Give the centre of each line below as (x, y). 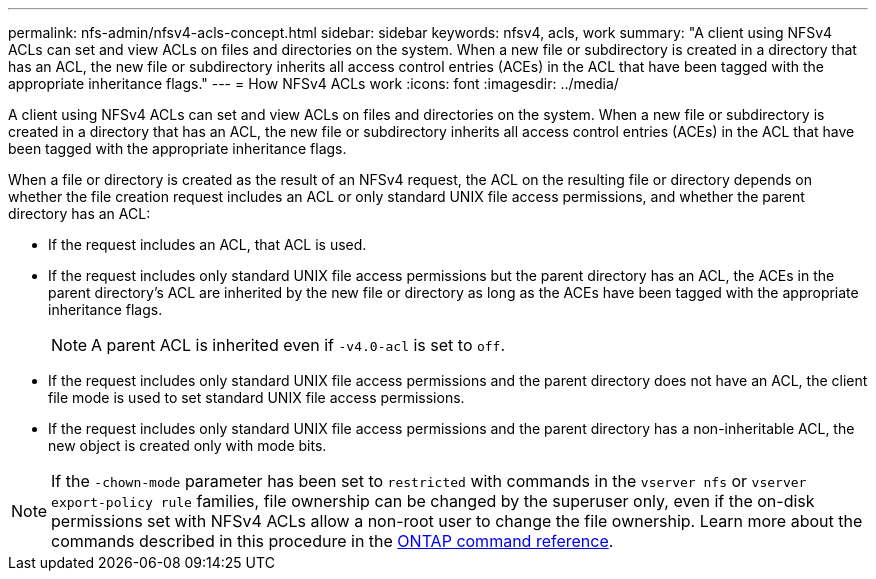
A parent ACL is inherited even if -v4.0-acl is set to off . (298, 345)
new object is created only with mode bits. (187, 445)
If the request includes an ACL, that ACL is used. (207, 244)
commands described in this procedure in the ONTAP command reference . (332, 541)
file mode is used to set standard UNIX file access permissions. (256, 397)
